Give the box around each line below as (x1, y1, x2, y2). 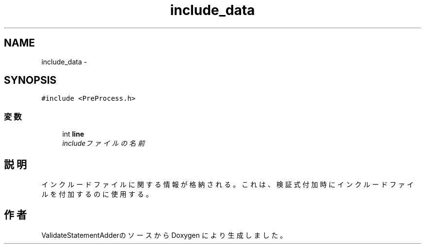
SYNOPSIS (4, 74, 57, 87)
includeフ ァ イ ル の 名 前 (62, 139, 145, 148)
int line (62, 130, 84, 139)
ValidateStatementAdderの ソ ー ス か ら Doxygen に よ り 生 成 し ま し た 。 (41, 231, 287, 239)
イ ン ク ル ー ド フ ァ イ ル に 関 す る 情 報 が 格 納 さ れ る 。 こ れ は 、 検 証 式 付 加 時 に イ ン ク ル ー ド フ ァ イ (41, 180, 414, 189)
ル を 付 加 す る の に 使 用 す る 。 (41, 190, 153, 199)
